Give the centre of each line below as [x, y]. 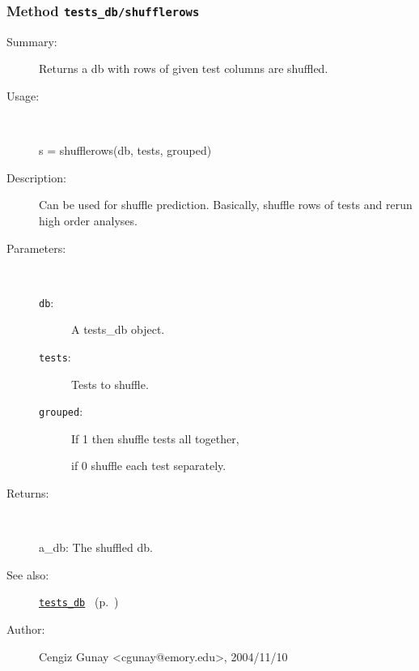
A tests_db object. [118, 329]
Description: [36, 177]
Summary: [32, 41]
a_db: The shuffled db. [96, 547]
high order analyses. [88, 220]
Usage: [23, 95]
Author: [26, 629]
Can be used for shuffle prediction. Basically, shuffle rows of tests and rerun [226, 205]
